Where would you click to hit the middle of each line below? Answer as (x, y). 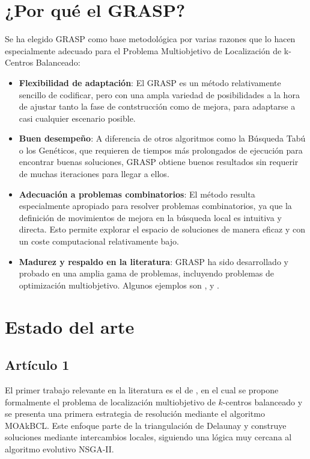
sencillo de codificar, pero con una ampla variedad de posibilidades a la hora (159, 94)
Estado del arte (70, 326)
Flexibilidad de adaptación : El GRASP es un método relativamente (150, 82)
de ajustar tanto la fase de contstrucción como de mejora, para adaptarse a (157, 106)
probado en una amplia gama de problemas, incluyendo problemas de (146, 273)
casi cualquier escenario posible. (77, 118)
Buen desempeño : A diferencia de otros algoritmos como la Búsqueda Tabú (162, 138)
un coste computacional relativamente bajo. (99, 241)
